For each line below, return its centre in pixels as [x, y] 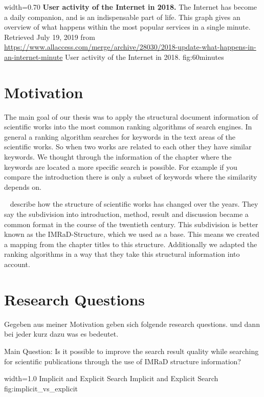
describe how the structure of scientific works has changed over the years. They [134, 204]
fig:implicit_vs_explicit [41, 388]
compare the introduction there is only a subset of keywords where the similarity [131, 177]
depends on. [23, 186]
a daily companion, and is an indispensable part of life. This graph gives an [122, 17]
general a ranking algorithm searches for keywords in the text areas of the [120, 136]
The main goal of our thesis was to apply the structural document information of [131, 116]
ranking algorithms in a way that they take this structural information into [122, 254]
